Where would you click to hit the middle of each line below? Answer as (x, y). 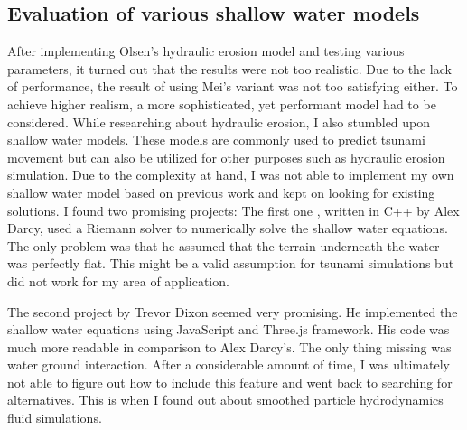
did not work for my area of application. (118, 280)
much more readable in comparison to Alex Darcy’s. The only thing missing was (229, 346)
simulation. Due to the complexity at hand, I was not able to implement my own (231, 175)
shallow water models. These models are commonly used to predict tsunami (216, 140)
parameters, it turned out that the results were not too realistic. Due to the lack (229, 68)
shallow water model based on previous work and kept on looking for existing (221, 192)
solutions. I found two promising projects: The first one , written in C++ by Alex (233, 210)
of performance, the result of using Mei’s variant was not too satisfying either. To (233, 86)
